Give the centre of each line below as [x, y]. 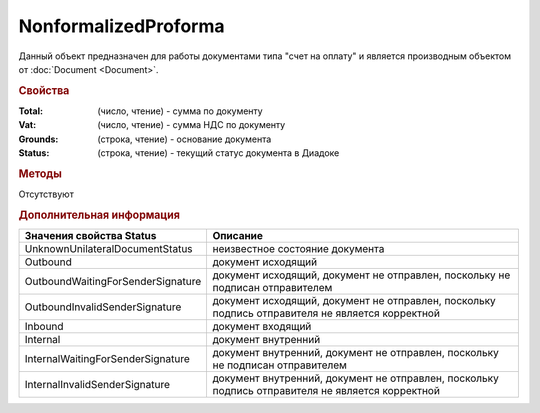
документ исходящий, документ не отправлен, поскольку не [361, 275]
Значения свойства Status [90, 236]
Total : [31, 111]
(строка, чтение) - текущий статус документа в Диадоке [218, 153]
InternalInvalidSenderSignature [97, 385]
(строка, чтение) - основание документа [184, 139]
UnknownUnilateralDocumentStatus [109, 249]
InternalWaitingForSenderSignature [107, 359]
